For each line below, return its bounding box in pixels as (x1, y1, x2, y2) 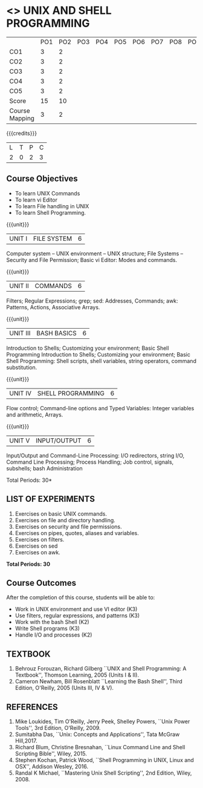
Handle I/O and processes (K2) (14, 631, 92, 639)
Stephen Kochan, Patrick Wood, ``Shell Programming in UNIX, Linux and (14, 757, 195, 763)
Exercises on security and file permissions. (14, 523, 122, 530)
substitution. (6, 364, 37, 371)
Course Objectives (6, 174, 79, 184)
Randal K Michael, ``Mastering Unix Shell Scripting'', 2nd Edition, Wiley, (14, 769, 192, 777)
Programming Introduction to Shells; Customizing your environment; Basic (6, 350, 191, 358)
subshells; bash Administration (6, 464, 83, 472)
